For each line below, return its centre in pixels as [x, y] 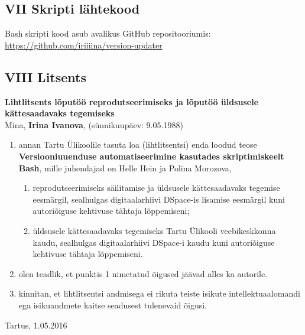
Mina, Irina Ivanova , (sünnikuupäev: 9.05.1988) [94, 124]
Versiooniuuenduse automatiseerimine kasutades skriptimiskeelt [151, 156]
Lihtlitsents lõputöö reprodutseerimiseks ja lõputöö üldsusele [132, 101]
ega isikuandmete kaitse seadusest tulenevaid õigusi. [113, 305]
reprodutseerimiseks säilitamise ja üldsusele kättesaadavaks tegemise [156, 188]
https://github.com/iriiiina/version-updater [84, 45]
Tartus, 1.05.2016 [36, 325]
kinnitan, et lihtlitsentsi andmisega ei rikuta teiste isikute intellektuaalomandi [159, 293]
